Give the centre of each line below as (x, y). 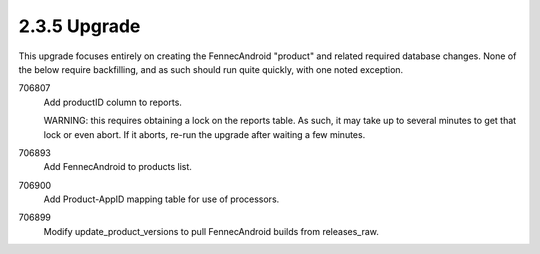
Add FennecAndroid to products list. (117, 167)
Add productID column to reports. (112, 102)
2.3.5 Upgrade (79, 26)
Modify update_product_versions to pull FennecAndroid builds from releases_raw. (211, 231)
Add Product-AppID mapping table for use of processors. (161, 199)
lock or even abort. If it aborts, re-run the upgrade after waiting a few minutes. (204, 134)
